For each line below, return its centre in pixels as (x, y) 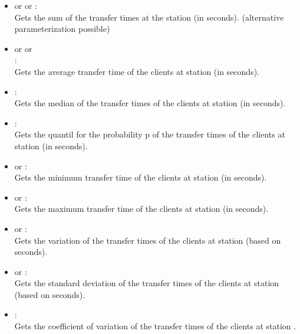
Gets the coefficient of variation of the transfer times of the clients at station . (155, 326)
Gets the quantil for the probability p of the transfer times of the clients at (150, 134)
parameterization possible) (62, 29)
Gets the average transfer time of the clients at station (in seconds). (137, 71)
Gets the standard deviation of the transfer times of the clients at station (147, 283)
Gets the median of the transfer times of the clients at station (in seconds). (150, 103)
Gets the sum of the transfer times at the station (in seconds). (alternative (149, 17)
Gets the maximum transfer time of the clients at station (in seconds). (141, 209)
